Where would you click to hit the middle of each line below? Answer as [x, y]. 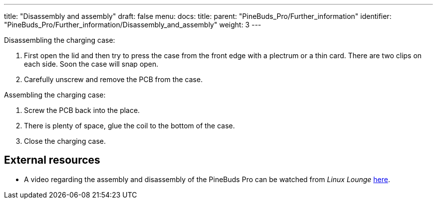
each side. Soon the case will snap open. [91, 64]
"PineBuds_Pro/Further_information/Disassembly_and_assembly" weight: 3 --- [133, 25]
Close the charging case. [65, 141]
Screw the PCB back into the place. [82, 110]
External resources [52, 160]
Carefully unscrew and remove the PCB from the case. [113, 79]
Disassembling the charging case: [60, 40]
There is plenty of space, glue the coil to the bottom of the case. [129, 126]
